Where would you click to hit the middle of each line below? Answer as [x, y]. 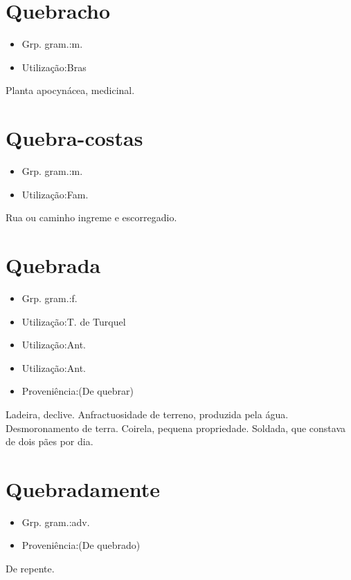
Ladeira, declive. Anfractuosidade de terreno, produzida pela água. [147, 414]
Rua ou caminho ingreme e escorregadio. [91, 217]
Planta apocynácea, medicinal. [70, 90]
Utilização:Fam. [55, 194]
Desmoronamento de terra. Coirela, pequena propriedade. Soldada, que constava [175, 428]
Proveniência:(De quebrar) [78, 391]
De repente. [30, 568]
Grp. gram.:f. [49, 298]
